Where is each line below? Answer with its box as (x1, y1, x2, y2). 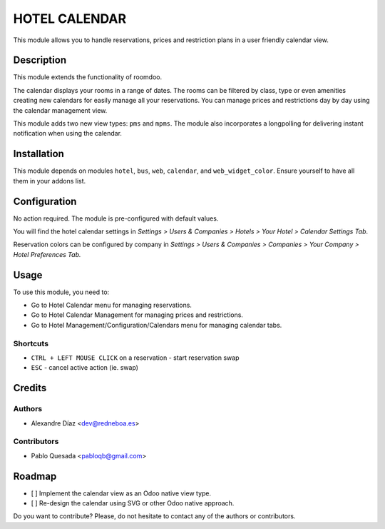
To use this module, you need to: (13, 288, 110, 296)
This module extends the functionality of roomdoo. (13, 73, 163, 81)
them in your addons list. (13, 176, 86, 185)
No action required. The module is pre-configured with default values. (13, 214, 219, 223)
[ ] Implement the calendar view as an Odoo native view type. (31, 489, 212, 498)
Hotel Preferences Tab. (13, 250, 81, 258)
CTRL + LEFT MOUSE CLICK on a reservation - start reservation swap (31, 353, 240, 362)
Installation (13, 148, 64, 160)
